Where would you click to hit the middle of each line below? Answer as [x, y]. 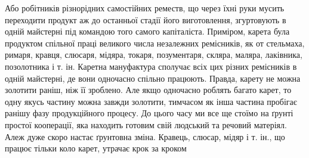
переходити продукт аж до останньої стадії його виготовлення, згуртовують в [146, 19]
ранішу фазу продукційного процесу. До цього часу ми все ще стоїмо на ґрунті [149, 113]
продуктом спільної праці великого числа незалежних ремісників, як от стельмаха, [155, 43]
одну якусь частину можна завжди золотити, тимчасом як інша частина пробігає [151, 101]
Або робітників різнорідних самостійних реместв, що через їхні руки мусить [145, 8]
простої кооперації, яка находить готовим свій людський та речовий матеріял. [146, 124]
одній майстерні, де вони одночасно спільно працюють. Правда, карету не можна [153, 78]
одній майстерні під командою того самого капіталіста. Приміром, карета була [147, 31]
